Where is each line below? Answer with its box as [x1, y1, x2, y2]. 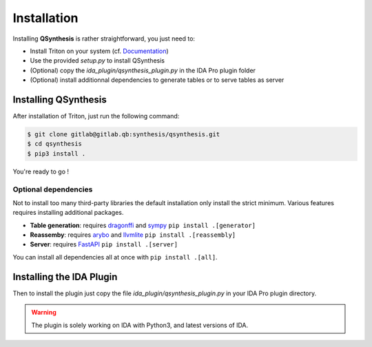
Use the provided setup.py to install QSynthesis [30, 56, 165, 65]
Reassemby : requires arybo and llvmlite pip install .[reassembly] [30, 231, 236, 239]
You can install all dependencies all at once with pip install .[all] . [12, 253, 218, 261]
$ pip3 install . [27, 149, 86, 158]
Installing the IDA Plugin [12, 271, 118, 282]
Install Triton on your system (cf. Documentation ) [30, 47, 169, 55]
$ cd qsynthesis [27, 140, 83, 148]
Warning [31, 308, 56, 317]
